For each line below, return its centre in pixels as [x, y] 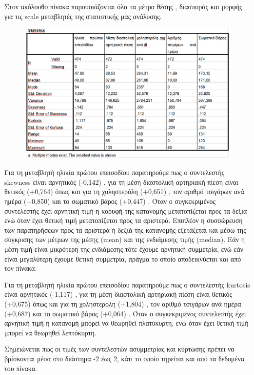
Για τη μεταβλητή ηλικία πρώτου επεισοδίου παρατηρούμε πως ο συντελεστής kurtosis [127, 284]
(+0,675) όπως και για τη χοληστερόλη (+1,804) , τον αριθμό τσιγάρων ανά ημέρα [123, 303]
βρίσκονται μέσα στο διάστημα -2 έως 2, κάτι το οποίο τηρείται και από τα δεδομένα [125, 358]
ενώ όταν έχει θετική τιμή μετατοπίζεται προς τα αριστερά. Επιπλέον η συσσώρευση [124, 220]
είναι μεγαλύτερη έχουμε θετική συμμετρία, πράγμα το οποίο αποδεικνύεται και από [123, 258]
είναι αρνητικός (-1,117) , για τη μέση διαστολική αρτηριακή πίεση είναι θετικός [118, 294]
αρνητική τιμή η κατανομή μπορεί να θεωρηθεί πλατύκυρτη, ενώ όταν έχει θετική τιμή [127, 323]
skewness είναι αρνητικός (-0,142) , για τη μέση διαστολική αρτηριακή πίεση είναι [121, 182]
